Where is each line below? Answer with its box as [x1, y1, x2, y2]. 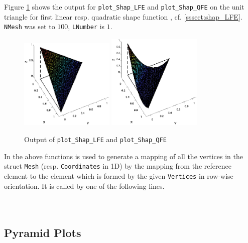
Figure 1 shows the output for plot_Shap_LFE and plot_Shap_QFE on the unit [4, 2, 244, 12]
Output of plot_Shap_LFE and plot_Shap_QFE [24, 134, 167, 144]
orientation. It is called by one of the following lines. [4, 180, 165, 191]
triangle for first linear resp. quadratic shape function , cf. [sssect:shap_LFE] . [4, 11, 242, 22]
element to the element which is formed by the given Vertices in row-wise [4, 170, 233, 181]
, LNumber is [68, 21, 105, 32]
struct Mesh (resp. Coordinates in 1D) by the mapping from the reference [4, 161, 231, 171]
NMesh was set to [4, 21, 55, 32]
